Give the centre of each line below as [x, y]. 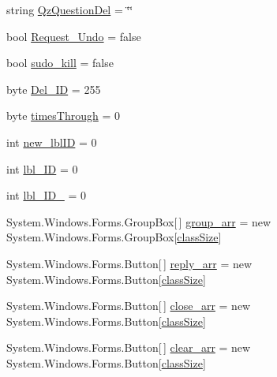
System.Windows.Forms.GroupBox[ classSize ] [114, 237]
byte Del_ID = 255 [54, 89]
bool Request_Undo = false [74, 36]
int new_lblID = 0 [52, 142]
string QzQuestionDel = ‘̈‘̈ [70, 9]
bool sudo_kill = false [60, 63]
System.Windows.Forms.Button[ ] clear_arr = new [129, 347]
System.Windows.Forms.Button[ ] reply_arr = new [129, 263]
